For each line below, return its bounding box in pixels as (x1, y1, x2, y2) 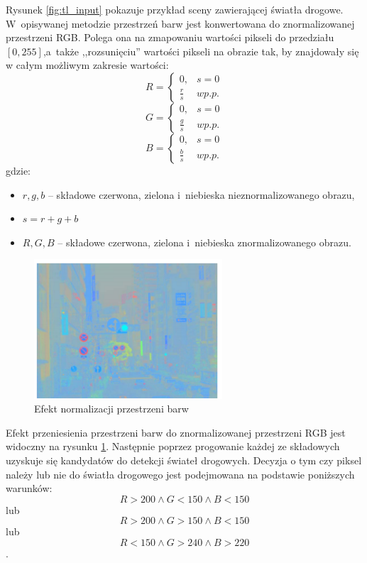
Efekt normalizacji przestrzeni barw (34, 401, 189, 416)
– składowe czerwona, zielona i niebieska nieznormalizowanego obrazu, (48, 187, 355, 202)
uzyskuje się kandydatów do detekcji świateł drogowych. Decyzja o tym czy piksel (6, 452, 362, 467)
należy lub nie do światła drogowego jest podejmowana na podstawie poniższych (6, 466, 355, 481)
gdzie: (6, 163, 31, 177)
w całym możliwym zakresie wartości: (6, 58, 169, 72)
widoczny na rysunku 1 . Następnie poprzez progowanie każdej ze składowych (6, 439, 340, 454)
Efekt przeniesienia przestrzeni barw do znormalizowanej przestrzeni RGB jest (6, 425, 346, 439)
